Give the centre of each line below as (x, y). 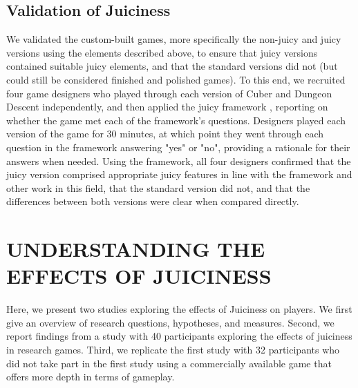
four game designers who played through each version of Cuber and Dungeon (169, 93)
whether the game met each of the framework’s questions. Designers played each (176, 120)
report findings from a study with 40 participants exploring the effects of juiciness (179, 336)
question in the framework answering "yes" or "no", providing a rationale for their (178, 147)
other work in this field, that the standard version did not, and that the (158, 187)
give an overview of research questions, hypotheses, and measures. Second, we (170, 322)
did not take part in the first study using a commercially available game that (169, 363)
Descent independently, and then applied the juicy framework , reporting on (167, 107)
